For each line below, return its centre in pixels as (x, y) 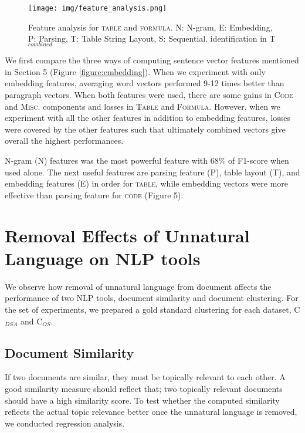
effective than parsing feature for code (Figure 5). (94, 194)
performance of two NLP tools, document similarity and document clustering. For (152, 298)
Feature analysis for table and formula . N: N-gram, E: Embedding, (150, 27)
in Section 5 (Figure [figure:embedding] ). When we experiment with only (135, 71)
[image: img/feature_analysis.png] (98, 8)
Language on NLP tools (103, 258)
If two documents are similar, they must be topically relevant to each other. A (145, 377)
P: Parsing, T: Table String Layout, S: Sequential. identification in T (152, 38)
